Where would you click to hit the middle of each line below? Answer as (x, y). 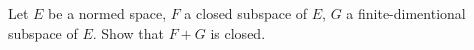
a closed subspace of (246, 13)
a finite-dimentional (406, 13)
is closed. (238, 32)
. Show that (128, 32)
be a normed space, (107, 13)
